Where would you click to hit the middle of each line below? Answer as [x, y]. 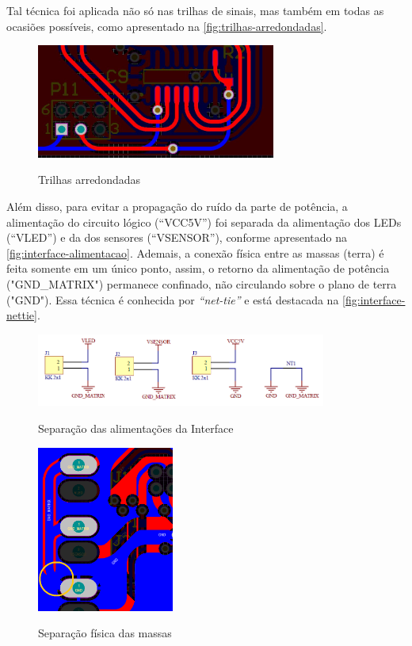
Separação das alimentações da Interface [136, 428]
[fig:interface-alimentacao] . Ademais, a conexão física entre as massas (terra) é [195, 252]
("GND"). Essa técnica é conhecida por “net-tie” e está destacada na [173, 299]
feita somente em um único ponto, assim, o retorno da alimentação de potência [198, 268]
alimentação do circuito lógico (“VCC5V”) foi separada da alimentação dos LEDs [204, 222]
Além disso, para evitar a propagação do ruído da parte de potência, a [177, 206]
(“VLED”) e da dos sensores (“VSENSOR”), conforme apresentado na [177, 237]
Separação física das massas [105, 633]
